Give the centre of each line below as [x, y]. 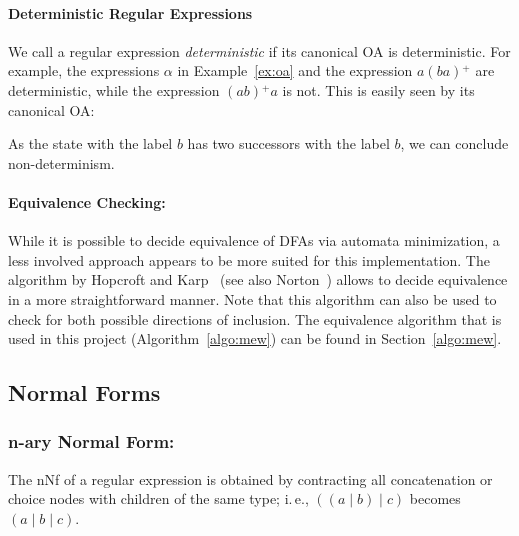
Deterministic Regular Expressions [130, 12]
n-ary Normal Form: [91, 441]
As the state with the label [90, 143]
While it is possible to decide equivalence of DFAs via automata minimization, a [254, 240]
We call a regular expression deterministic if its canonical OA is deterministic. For [259, 50]
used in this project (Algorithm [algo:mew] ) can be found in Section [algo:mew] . [255, 338]
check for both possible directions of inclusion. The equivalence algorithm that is [255, 318]
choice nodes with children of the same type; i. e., [158, 498]
